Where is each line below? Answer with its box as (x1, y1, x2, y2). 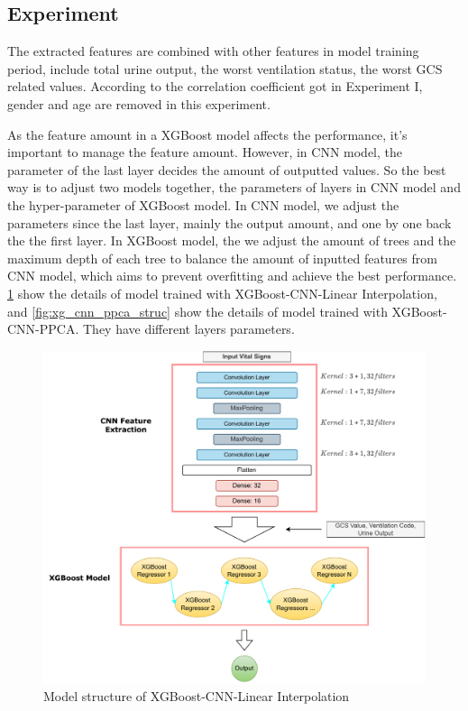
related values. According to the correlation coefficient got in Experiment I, (7, 77, 423, 96)
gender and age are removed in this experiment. (7, 94, 271, 113)
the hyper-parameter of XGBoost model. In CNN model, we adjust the (7, 195, 399, 214)
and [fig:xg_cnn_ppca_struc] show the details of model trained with (7, 301, 388, 320)
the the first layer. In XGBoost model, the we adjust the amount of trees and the (7, 231, 456, 250)
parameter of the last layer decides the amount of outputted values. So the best (7, 160, 446, 179)
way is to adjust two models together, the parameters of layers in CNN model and (7, 178, 461, 197)
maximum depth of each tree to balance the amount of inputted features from (7, 248, 437, 267)
